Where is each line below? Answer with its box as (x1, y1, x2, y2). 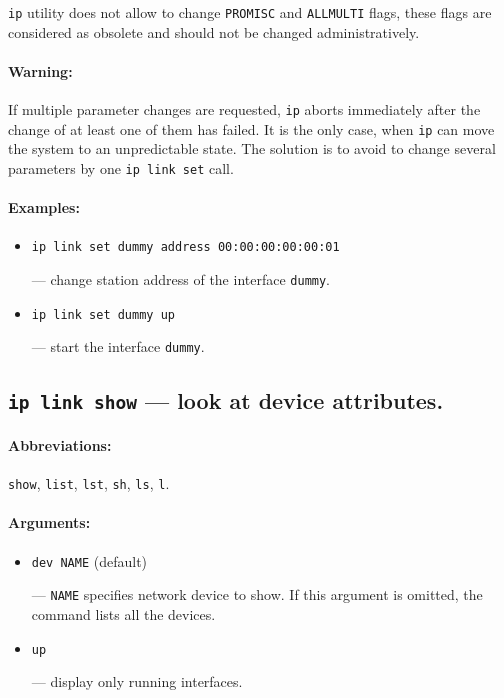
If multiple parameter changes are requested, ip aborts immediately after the (8, 99, 481, 120)
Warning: (8, 60, 73, 81)
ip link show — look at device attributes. (8, 385, 444, 416)
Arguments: (8, 512, 91, 533)
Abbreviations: (8, 434, 112, 455)
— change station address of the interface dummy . (31, 269, 331, 290)
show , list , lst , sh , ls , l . (8, 473, 170, 494)
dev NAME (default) (31, 550, 148, 571)
